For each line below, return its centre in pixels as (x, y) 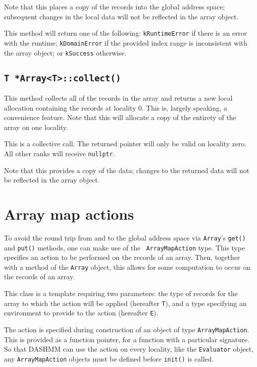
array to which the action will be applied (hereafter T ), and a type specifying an (126, 303)
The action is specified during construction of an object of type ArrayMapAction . (127, 329)
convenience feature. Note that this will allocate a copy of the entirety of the (120, 117)
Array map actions (69, 214)
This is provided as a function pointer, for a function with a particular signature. (127, 339)
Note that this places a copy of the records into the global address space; (114, 6)
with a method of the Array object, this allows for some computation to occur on (127, 267)
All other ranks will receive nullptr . (59, 153)
